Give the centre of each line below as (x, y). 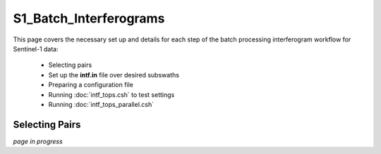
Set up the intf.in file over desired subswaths (114, 75)
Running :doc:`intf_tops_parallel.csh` (101, 104)
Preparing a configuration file (91, 85)
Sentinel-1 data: (36, 49)
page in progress (38, 141)
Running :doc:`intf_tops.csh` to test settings (111, 94)
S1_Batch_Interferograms (89, 18)
